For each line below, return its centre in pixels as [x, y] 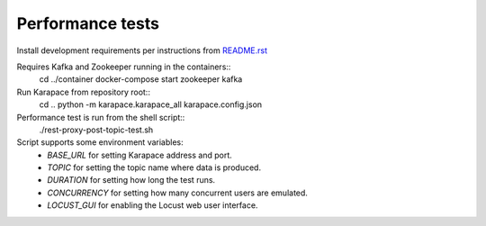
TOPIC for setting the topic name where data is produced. [154, 167]
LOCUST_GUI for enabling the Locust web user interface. [153, 205]
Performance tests [88, 23]
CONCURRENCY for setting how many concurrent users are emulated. [177, 193]
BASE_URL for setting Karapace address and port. [140, 155]
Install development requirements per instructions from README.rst [142, 50]
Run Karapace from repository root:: [83, 92]
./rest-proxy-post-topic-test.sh [96, 130]
